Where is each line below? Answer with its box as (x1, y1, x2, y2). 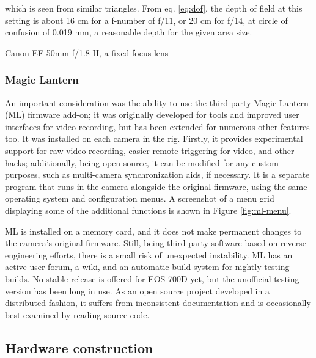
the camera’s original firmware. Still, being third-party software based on (5, 236, 278, 249)
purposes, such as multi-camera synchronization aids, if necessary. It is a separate (5, 168, 310, 181)
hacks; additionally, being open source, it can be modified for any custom (5, 156, 279, 169)
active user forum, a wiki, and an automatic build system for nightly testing (5, 260, 290, 273)
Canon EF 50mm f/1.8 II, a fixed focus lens (5, 46, 169, 59)
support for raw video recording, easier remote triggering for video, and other (5, 144, 295, 156)
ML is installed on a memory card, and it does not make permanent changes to (5, 224, 302, 237)
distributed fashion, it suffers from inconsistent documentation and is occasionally (5, 296, 311, 309)
